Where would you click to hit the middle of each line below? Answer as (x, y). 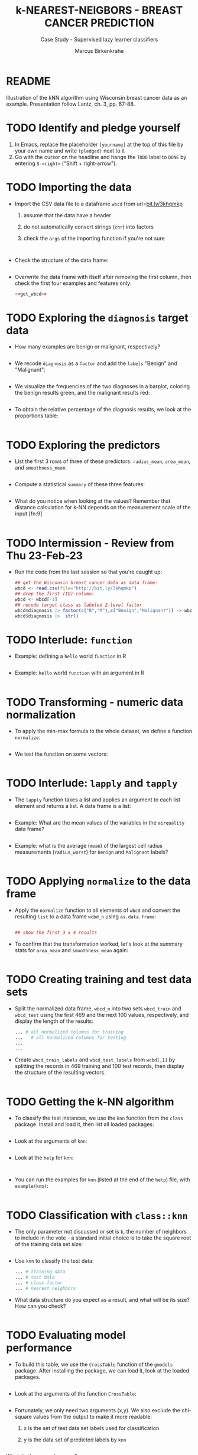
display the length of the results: (54, 1021)
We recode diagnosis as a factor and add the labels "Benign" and (96, 363)
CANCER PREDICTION (99, 23)
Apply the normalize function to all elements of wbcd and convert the (98, 910)
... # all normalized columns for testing (70, 1037)
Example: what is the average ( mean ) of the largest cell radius (88, 846)
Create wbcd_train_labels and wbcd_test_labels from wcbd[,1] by (95, 1060)
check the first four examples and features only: (73, 283)
